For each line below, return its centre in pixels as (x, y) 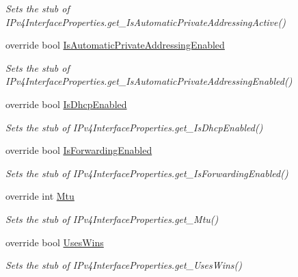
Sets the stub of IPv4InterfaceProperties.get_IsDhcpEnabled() (134, 127)
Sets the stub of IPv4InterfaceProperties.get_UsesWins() (124, 265)
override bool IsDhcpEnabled (66, 104)
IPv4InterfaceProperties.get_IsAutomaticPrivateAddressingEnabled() (149, 81)
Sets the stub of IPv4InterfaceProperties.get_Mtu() (112, 219)
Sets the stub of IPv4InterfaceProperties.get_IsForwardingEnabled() (147, 173)
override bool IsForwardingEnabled (79, 150)
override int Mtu (40, 196)
